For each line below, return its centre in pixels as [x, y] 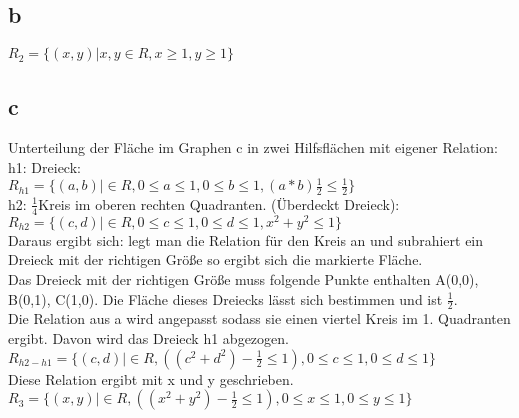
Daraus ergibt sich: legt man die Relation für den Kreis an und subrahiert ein [246, 239]
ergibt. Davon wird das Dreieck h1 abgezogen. [148, 338]
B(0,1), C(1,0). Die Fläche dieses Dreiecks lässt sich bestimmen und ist [225, 298]
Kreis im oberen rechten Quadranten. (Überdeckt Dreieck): [219, 203]
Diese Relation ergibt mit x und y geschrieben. [151, 378]
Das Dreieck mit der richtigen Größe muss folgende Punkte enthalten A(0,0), [243, 279]
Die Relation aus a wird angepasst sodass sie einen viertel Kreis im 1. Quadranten [259, 318]
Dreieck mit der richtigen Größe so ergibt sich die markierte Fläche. [215, 259]
